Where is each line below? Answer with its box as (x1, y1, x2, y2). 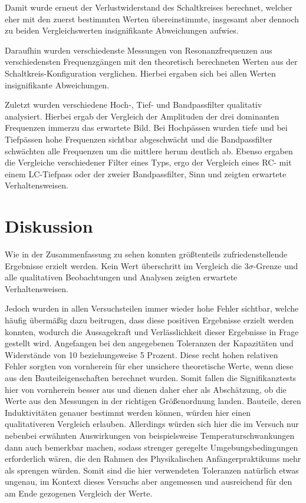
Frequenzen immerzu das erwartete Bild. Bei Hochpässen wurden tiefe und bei (5, 121, 288, 134)
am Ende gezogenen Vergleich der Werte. (5, 487, 153, 499)
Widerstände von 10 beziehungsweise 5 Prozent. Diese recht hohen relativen (5, 348, 278, 360)
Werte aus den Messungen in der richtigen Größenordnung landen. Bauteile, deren (5, 395, 301, 407)
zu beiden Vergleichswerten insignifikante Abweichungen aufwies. (5, 24, 239, 37)
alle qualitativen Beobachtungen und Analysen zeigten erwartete (5, 271, 238, 283)
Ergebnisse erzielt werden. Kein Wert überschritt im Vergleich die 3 (5, 259, 249, 272)
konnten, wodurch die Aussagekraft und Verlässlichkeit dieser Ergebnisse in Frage (5, 325, 299, 337)
